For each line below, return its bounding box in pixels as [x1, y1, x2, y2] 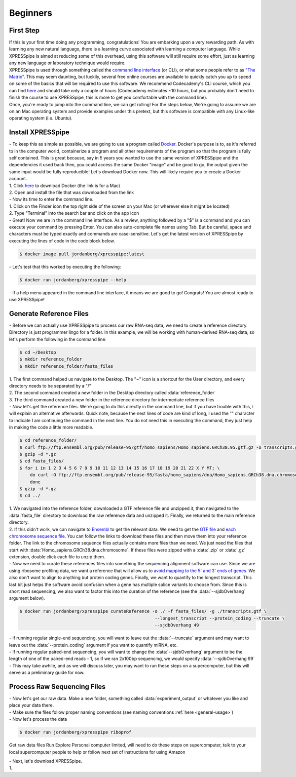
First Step [9, 26, 39, 35]
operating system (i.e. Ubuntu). [9, 115, 73, 121]
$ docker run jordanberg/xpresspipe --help [19, 277, 127, 282]
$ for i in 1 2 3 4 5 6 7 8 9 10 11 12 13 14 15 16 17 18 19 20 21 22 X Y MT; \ [19, 465, 220, 471]
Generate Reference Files [9, 309, 89, 318]
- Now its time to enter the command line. [9, 196, 94, 202]
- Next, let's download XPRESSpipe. [9, 758, 82, 764]
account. [9, 176, 27, 182]
